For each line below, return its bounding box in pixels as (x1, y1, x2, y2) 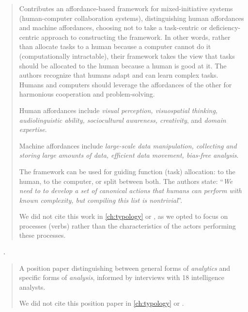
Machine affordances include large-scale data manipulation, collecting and (19, 140, 237, 150)
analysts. (19, 281, 46, 292)
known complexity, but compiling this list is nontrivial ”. (19, 195, 183, 205)
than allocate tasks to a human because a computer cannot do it (19, 41, 211, 51)
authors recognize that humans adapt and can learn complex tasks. (19, 70, 218, 80)
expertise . (19, 124, 47, 134)
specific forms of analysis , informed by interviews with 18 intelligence (19, 272, 224, 282)
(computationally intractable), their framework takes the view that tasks (19, 50, 235, 61)
